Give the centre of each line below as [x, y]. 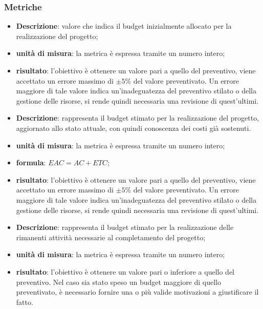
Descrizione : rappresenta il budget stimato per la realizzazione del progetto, [138, 118]
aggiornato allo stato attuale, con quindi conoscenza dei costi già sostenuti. [134, 128]
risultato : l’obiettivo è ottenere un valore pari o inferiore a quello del [125, 271]
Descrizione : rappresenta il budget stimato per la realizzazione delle [125, 227]
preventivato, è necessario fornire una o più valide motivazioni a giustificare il [137, 292]
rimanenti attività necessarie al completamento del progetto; [111, 237]
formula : [31, 162]
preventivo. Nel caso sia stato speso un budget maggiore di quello [119, 282]
